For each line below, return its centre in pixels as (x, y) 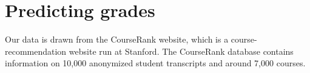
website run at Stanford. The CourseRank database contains (181, 51)
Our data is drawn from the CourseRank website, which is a (117, 39)
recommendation (36, 51)
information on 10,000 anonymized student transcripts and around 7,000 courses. (155, 63)
